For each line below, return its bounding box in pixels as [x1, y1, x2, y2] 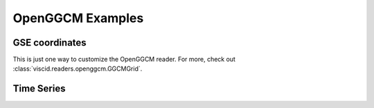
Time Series [12, 83, 66, 95]
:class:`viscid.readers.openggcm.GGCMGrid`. [12, 64, 143, 73]
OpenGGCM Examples [12, 10, 144, 26]
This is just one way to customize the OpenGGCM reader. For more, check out [12, 55, 235, 64]
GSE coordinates [12, 37, 87, 48]
